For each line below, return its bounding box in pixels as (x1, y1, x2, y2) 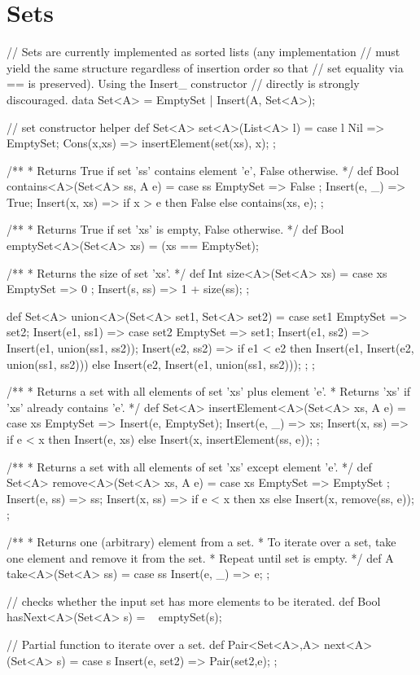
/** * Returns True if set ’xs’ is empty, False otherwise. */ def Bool (7, 221, 344, 238)
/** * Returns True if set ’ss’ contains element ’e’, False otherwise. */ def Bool (7, 161, 400, 178)
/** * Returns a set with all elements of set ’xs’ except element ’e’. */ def (7, 458, 372, 475)
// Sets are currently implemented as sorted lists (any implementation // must (7, 43, 400, 60)
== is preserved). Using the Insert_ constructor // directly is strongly (7, 75, 360, 92)
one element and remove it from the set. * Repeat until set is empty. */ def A (7, 549, 394, 566)
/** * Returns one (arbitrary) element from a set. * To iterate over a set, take (7, 533, 396, 550)
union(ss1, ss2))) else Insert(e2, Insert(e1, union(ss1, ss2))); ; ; (7, 355, 315, 372)
